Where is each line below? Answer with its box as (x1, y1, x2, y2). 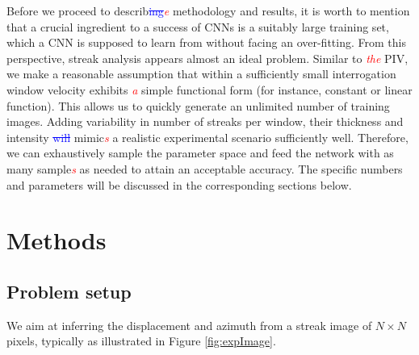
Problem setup (6, 278, 132, 303)
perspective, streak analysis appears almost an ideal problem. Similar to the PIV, (6, 49, 409, 66)
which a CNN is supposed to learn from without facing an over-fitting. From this (6, 34, 406, 51)
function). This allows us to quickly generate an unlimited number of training (6, 97, 390, 114)
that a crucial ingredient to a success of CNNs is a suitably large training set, (6, 18, 389, 35)
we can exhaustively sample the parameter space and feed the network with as (6, 144, 394, 161)
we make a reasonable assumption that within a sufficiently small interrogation (6, 65, 396, 82)
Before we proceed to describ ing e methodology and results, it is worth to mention (6, 2, 410, 19)
